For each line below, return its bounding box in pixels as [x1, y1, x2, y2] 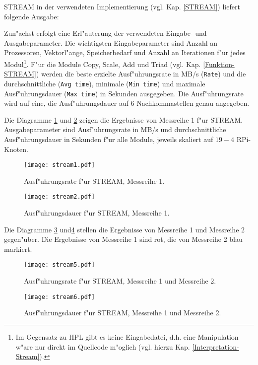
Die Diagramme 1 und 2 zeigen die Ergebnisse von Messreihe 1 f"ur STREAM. [4, 114, 243, 125]
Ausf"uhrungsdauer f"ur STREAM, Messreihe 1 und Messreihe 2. [24, 307, 221, 318]
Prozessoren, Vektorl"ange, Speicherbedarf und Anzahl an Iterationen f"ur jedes [4, 47, 246, 58]
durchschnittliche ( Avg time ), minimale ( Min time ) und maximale [4, 78, 205, 88]
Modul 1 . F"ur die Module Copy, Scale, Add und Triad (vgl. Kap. [4, 57, 201, 69]
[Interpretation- [192, 341, 239, 352]
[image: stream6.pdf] [24, 293, 95, 300]
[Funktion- [203, 59, 235, 69]
